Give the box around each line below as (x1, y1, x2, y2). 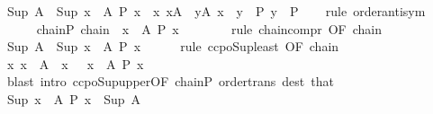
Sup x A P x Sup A (6, 89, 141, 108)
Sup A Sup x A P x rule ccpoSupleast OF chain (6, 37, 339, 56)
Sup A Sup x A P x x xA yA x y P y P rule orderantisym (6, 2, 426, 20)
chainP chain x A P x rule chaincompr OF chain (36, 19, 383, 38)
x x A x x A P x (6, 54, 144, 73)
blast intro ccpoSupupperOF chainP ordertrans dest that (6, 72, 334, 91)
